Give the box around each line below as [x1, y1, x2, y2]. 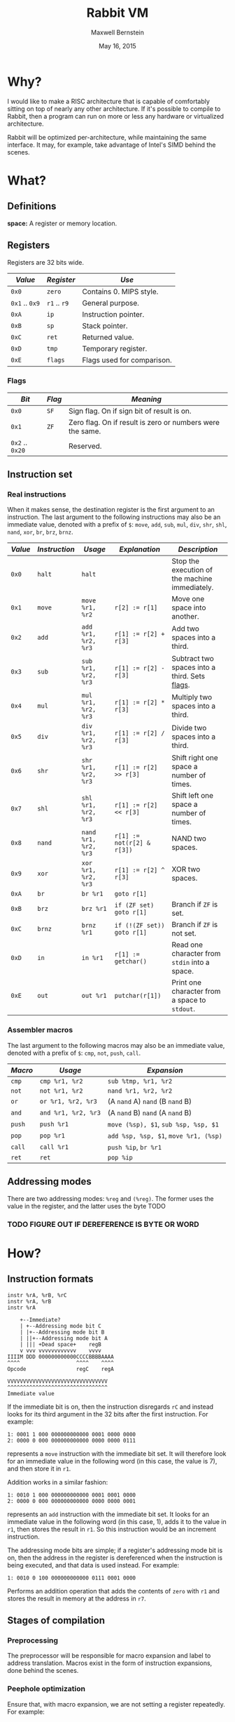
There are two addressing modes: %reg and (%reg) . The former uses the [7, 1194, 214, 1202]
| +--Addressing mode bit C [20, 1322, 101, 1329]
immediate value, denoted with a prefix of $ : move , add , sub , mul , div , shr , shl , [7, 520, 227, 529]
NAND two [171, 834, 206, 843]
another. [171, 612, 199, 622]
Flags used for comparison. [82, 355, 173, 364]
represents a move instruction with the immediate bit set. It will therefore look [7, 1449, 227, 1458]
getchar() [114, 957, 147, 966]
